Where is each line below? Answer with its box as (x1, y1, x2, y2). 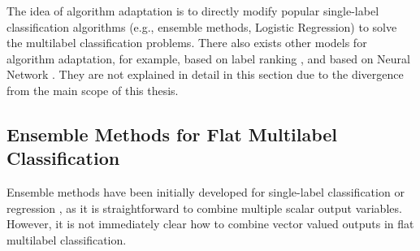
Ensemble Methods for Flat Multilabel (6, 121, 338, 146)
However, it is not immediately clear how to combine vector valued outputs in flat (6, 215, 414, 232)
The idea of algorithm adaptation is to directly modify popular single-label (6, 2, 379, 19)
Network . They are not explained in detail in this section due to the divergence (6, 66, 404, 83)
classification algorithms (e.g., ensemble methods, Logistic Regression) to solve (6, 18, 397, 35)
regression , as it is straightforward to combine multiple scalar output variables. (6, 199, 402, 216)
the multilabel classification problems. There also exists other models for (6, 34, 367, 51)
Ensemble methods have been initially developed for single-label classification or (6, 184, 405, 201)
